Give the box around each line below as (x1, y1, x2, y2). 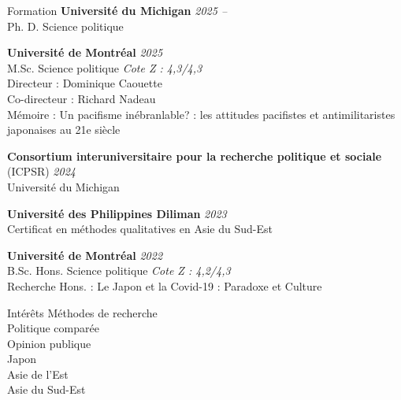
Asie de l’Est (7, 365, 69, 382)
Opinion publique (7, 335, 91, 351)
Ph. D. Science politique (7, 17, 124, 34)
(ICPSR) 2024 (7, 163, 76, 180)
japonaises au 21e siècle (7, 121, 121, 138)
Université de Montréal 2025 (7, 44, 163, 61)
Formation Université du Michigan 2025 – (7, 2, 228, 18)
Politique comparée (7, 320, 99, 336)
